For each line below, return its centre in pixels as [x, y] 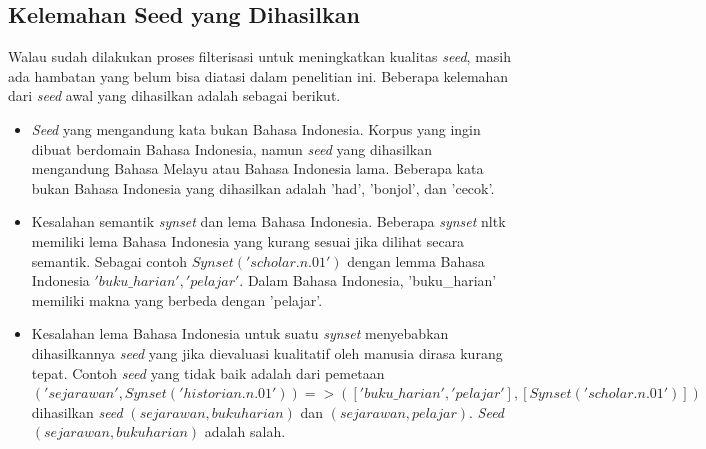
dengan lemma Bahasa [416, 260]
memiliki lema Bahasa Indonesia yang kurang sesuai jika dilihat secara [248, 240]
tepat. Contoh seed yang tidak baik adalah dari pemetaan [208, 372]
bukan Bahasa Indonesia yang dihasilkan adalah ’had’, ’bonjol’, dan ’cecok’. [263, 187]
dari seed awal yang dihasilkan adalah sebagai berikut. [174, 95]
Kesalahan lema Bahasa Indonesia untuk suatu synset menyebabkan [240, 333]
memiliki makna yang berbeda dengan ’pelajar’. [177, 299]
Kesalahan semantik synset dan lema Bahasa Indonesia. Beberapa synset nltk [268, 221]
